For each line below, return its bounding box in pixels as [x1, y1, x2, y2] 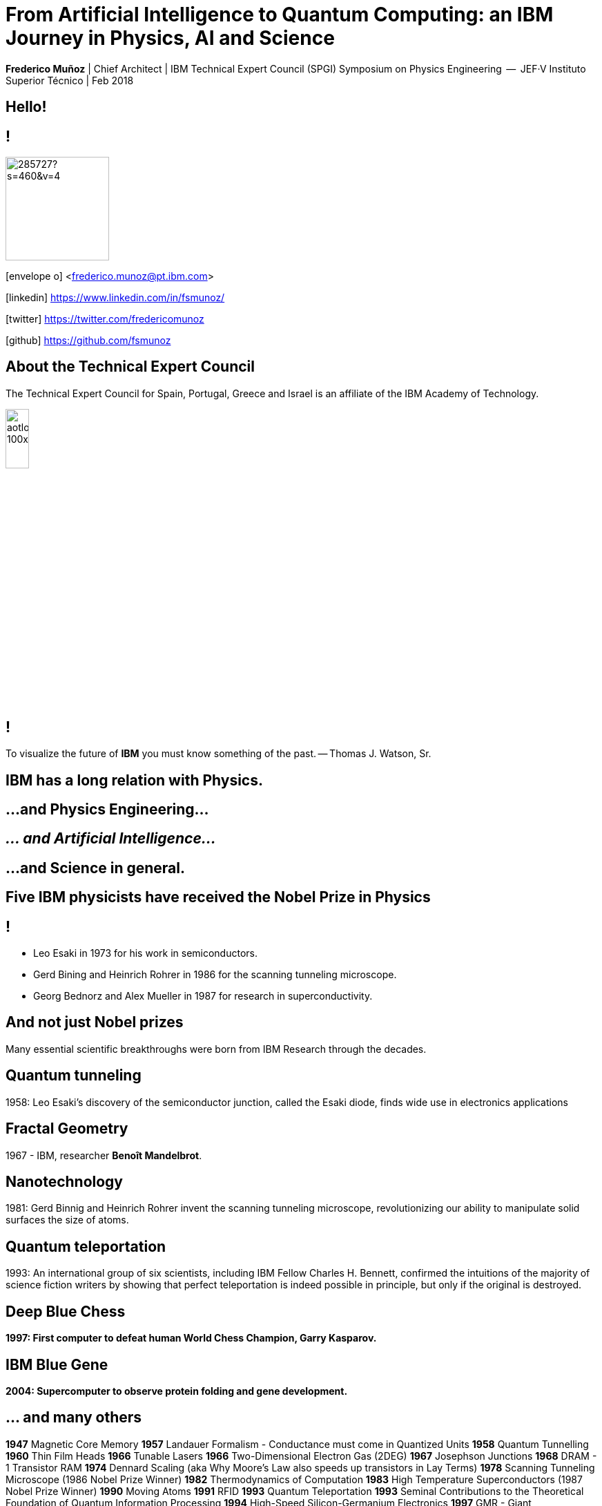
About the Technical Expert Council [6, 358, 255, 376]
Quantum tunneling [6, 1067, 142, 1085]
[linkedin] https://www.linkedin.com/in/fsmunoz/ [6, 292, 225, 304]
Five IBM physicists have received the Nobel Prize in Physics [6, 888, 431, 906]
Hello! [6, 98, 47, 116]
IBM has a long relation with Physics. [6, 771, 263, 789]
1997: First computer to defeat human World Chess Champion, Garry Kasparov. [6, 1332, 377, 1344]
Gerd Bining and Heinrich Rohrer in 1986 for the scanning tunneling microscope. [33, 969, 397, 981]
